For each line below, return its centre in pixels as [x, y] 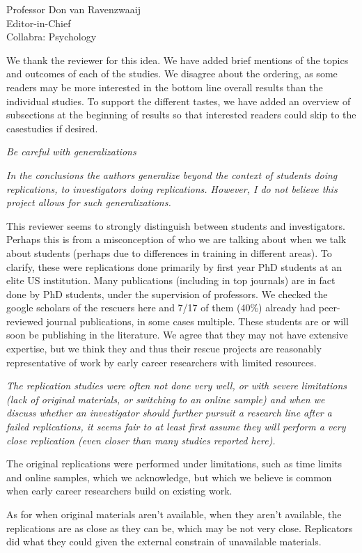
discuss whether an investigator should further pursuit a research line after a [169, 413]
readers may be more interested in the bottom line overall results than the [165, 87]
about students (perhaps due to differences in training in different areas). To [169, 252]
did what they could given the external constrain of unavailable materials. [164, 542]
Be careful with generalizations [71, 151]
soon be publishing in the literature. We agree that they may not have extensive [177, 335]
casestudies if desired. [52, 128]
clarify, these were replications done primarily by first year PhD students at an [174, 266]
